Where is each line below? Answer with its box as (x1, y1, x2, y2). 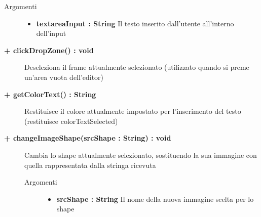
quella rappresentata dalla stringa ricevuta (24, 159, 156, 170)
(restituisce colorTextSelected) (24, 115, 118, 126)
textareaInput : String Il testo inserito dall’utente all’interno (36, 18, 234, 28)
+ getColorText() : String (4, 89, 96, 99)
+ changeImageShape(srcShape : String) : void (4, 133, 171, 143)
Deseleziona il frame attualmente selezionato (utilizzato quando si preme (24, 62, 249, 72)
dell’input (36, 28, 66, 38)
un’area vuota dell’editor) (24, 71, 104, 82)
